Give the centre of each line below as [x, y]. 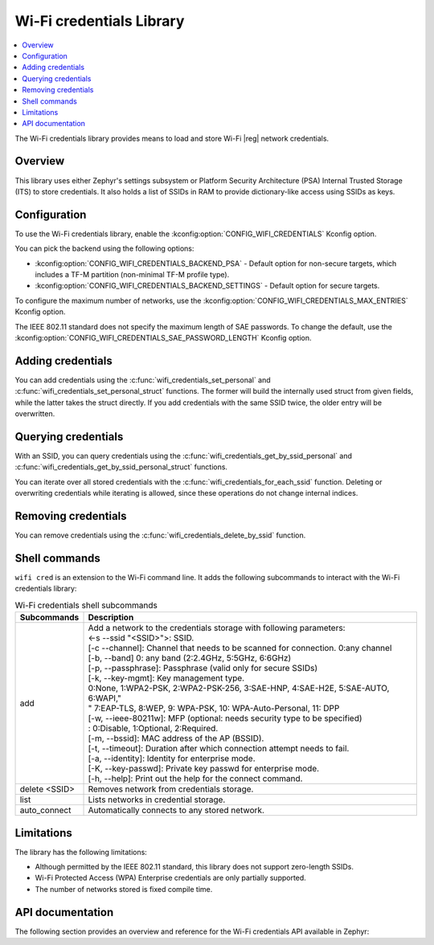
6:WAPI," [105, 698]
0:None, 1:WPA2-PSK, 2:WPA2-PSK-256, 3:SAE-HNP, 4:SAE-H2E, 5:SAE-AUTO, [239, 689]
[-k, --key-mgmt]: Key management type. [166, 678]
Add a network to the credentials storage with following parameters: [217, 628]
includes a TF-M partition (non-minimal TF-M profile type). [132, 275]
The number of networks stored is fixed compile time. [124, 889]
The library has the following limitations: [81, 852]
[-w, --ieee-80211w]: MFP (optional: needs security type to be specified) [225, 718]
